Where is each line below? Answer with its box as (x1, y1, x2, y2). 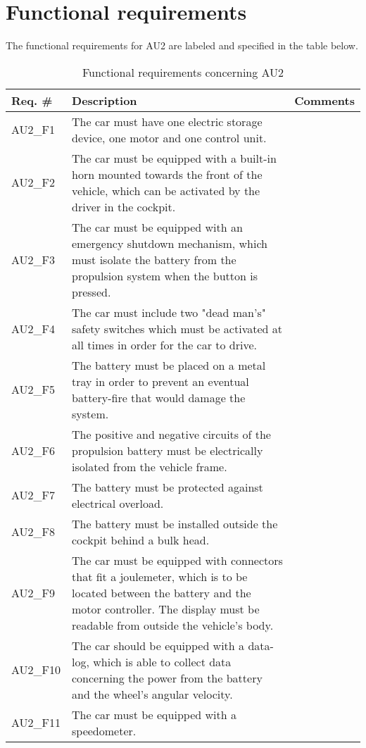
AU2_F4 (11, 320, 56, 337)
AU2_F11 (11, 714, 61, 731)
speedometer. (72, 722, 137, 739)
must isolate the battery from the (72, 251, 236, 268)
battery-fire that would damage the (72, 389, 246, 406)
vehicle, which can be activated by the (72, 182, 260, 199)
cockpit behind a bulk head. (72, 531, 210, 548)
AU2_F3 (11, 251, 56, 268)
